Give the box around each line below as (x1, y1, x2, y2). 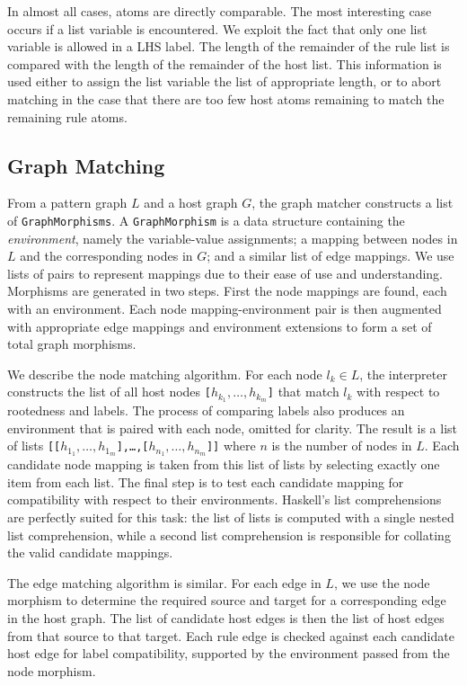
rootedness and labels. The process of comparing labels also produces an (7, 401, 405, 420)
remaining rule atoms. (7, 107, 128, 126)
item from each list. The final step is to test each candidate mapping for (7, 472, 404, 491)
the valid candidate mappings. (7, 543, 173, 562)
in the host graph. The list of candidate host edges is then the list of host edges (7, 609, 445, 628)
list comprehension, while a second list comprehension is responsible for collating (7, 525, 451, 544)
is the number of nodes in (271, 436, 412, 455)
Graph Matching (7, 151, 165, 179)
